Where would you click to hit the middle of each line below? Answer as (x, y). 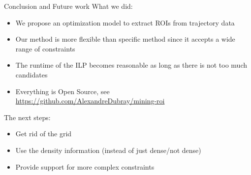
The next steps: (27, 117)
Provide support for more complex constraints (85, 166)
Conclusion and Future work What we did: (68, 6)
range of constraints (45, 48)
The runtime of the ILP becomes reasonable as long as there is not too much (131, 65)
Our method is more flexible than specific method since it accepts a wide (125, 39)
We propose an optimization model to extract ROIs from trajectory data (125, 22)
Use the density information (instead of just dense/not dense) (108, 150)
